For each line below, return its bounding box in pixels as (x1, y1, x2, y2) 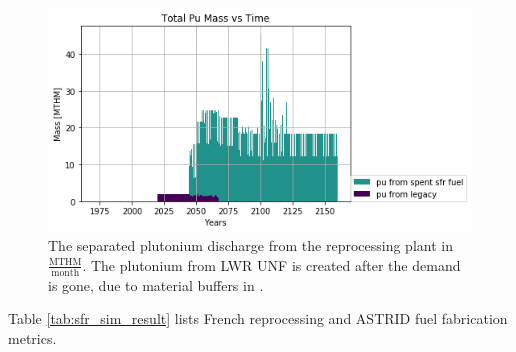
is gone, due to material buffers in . (48, 274, 264, 295)
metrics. (8, 327, 57, 348)
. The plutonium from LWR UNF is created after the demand (82, 254, 461, 275)
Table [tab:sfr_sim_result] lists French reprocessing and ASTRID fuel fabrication (8, 308, 508, 329)
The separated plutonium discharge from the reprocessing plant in (48, 235, 453, 256)
